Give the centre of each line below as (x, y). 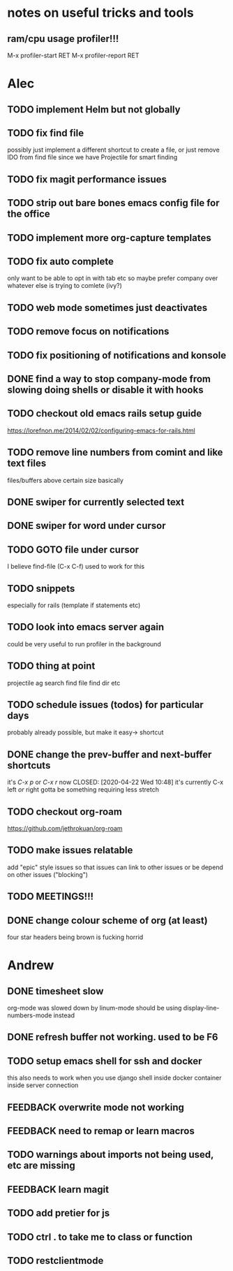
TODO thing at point (51, 666)
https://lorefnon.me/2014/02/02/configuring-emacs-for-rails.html (101, 430)
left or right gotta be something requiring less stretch (83, 790)
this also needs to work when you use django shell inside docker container (114, 1078)
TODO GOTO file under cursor (73, 550)
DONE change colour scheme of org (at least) (107, 920)
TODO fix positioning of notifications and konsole (117, 355)
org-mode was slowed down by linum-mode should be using (95, 1008)
